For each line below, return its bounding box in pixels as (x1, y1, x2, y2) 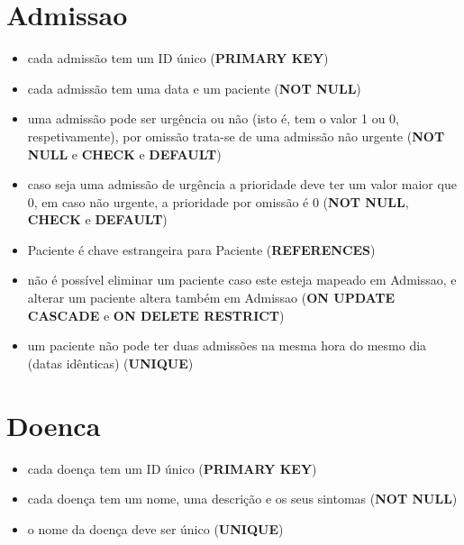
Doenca (6, 406, 101, 443)
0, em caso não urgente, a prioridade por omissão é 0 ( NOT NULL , (27, 192, 409, 211)
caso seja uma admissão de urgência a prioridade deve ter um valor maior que (27, 175, 457, 194)
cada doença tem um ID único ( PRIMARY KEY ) (27, 459, 317, 477)
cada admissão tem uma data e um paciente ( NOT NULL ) (27, 78, 361, 97)
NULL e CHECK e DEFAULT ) (27, 144, 222, 163)
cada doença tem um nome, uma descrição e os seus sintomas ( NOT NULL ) (27, 489, 458, 508)
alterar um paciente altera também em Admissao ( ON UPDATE (27, 288, 396, 307)
